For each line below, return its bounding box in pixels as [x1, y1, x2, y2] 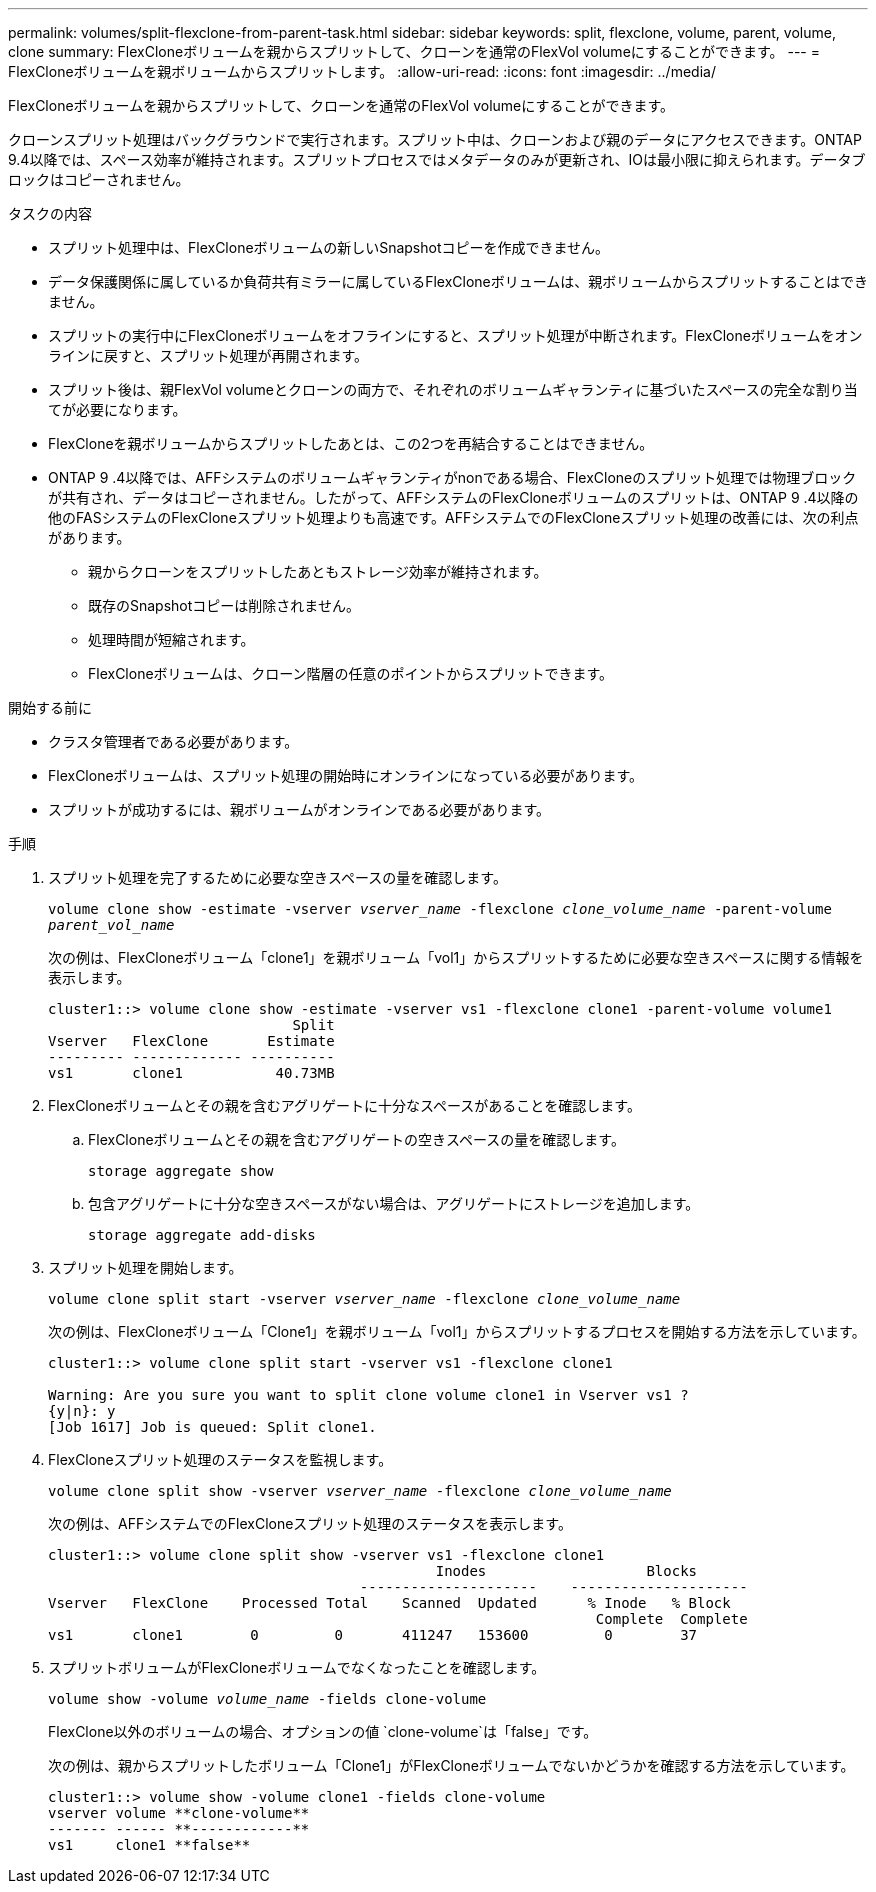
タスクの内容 [8, 205, 92, 222]
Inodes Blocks [435, 1563, 698, 1579]
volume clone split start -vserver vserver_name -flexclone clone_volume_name [48, 1291, 681, 1307]
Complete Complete [595, 1611, 748, 1627]
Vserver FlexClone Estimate [48, 1033, 335, 1049]
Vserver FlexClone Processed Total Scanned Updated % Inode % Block [48, 1595, 731, 1611]
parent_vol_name [48, 917, 175, 933]
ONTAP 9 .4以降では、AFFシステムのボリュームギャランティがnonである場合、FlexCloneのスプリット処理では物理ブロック [48, 469, 857, 486]
